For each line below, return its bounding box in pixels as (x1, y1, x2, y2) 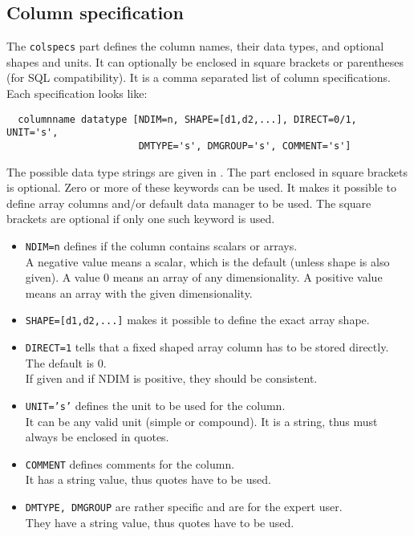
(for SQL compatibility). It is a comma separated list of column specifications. (6, 69, 391, 86)
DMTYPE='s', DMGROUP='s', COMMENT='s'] (138, 140, 351, 152)
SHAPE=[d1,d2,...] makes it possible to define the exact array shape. (25, 311, 370, 328)
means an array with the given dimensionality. (25, 284, 253, 301)
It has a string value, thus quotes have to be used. (25, 471, 271, 488)
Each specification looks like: (6, 85, 148, 102)
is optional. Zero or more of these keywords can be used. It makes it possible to (6, 179, 396, 196)
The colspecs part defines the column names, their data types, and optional (6, 38, 384, 55)
